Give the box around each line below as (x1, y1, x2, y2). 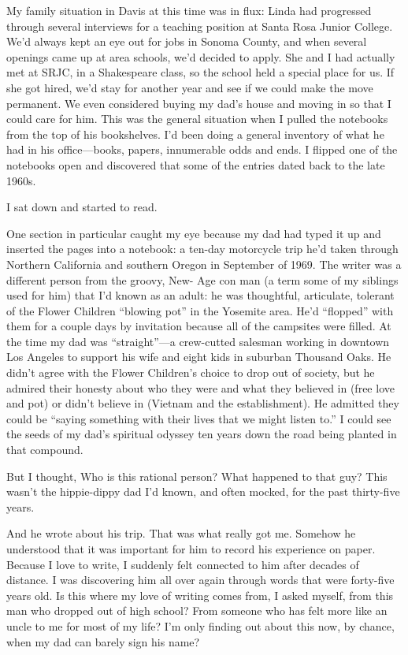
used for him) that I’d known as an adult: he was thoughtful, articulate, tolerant (6, 287, 395, 303)
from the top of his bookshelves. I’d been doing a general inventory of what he (6, 125, 384, 142)
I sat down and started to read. (6, 199, 158, 215)
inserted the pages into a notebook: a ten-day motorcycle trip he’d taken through (6, 240, 399, 257)
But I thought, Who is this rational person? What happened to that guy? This (6, 467, 388, 484)
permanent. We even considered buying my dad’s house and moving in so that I (6, 95, 391, 111)
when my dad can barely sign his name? (6, 633, 200, 649)
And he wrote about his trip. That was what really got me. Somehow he (6, 525, 356, 541)
